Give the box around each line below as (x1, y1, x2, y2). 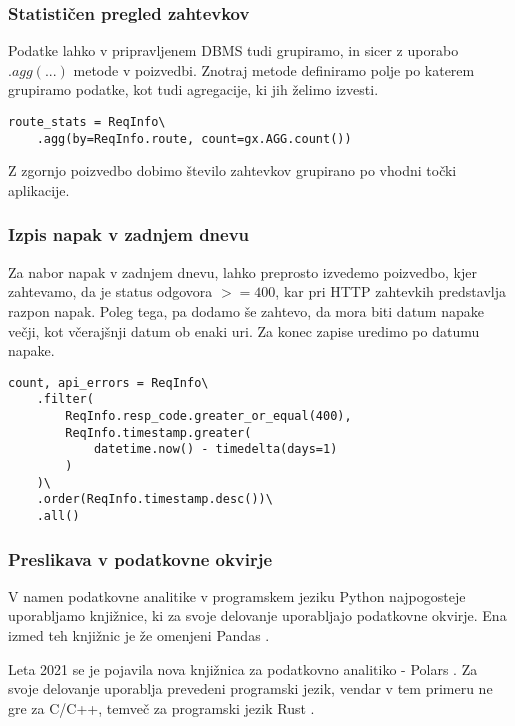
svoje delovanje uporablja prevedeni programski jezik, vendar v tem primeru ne (8, 678, 493, 699)
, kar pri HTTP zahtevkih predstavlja (275, 281, 506, 302)
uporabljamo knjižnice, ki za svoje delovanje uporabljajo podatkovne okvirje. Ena (8, 605, 507, 626)
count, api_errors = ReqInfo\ (8, 375, 209, 390)
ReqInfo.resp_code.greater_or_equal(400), (65, 409, 352, 423)
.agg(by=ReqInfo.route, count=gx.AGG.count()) (36, 131, 352, 146)
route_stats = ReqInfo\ (8, 115, 166, 129)
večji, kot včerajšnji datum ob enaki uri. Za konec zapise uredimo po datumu (8, 320, 480, 341)
